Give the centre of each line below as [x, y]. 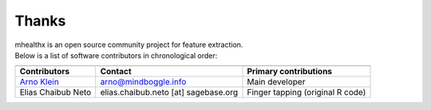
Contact [116, 72]
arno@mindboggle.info [143, 82]
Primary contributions [290, 72]
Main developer [276, 82]
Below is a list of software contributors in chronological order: [116, 55]
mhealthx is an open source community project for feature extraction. [129, 45]
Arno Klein [39, 82]
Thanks [40, 21]
